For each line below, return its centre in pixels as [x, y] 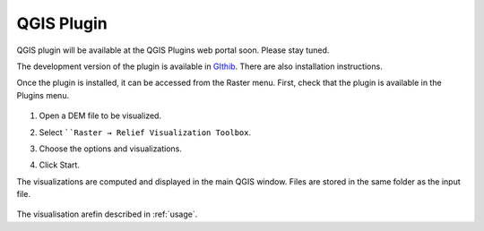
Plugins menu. [43, 95]
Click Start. [60, 165]
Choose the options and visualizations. [111, 149]
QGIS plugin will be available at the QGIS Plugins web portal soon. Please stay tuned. [173, 50]
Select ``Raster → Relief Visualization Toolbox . [145, 132]
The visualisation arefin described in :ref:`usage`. [107, 214]
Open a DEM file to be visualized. [100, 115]
